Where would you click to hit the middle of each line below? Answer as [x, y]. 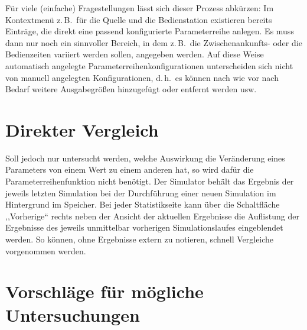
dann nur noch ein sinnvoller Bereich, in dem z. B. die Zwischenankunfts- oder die [154, 42]
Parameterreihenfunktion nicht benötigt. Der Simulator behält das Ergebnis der [150, 181]
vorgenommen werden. [46, 250]
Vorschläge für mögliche [104, 291]
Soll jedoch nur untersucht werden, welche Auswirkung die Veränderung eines [145, 158]
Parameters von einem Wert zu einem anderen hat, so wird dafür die [130, 169]
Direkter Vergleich [82, 129]
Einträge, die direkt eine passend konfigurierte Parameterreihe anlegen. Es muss [150, 31]
